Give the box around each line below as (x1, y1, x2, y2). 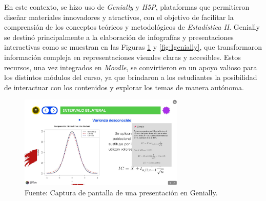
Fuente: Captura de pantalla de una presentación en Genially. (25, 187, 218, 197)
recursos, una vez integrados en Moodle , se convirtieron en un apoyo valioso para (4, 62, 257, 72)
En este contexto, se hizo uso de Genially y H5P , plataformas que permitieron (4, 2, 250, 12)
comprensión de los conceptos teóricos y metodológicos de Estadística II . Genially (4, 22, 260, 32)
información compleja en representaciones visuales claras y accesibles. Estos (4, 51, 241, 62)
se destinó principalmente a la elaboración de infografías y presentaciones (4, 31, 234, 42)
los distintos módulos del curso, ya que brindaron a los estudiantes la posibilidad (4, 72, 257, 83)
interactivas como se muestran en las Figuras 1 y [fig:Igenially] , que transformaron (4, 42, 262, 52)
